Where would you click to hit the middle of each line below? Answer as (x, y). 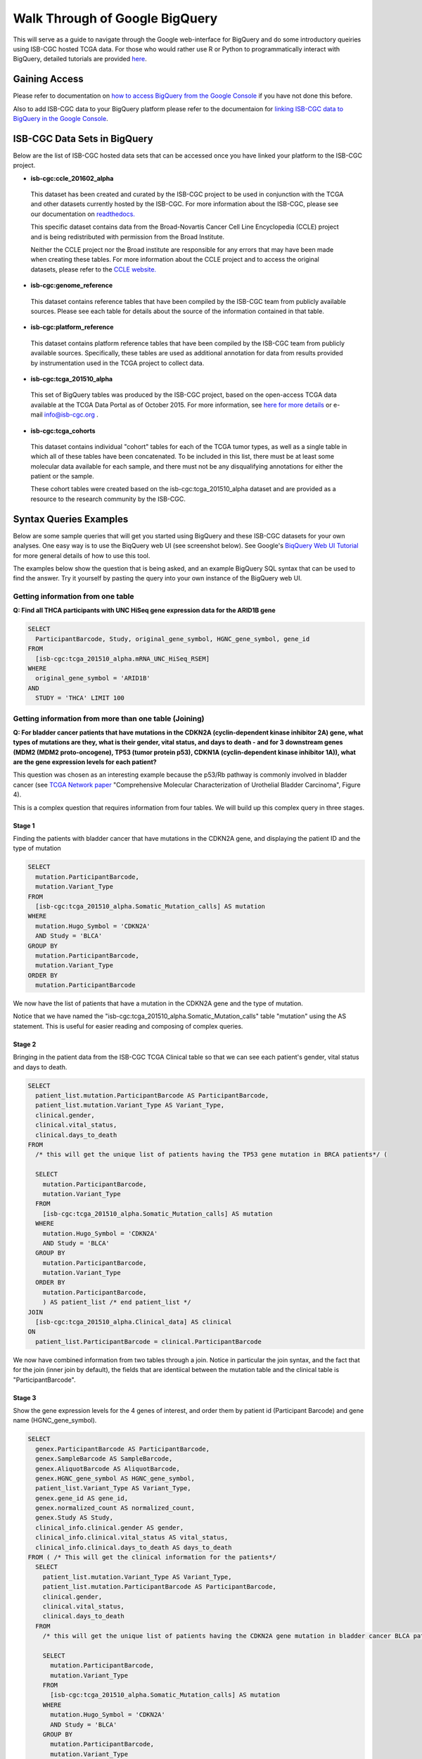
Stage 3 (25, 1397)
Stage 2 (25, 1044)
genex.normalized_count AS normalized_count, (115, 1508)
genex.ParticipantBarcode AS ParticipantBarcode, (123, 1449)
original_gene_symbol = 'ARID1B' (93, 678)
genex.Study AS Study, (75, 1518)
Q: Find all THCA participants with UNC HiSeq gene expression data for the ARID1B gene (144, 610)
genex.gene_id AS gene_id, (82, 1498)
